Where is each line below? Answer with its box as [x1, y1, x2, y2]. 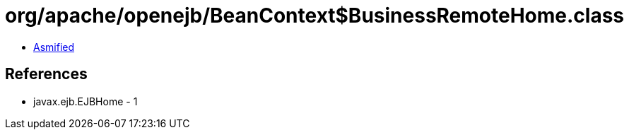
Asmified [33, 40, 75, 53]
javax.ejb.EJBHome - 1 [33, 95, 138, 107]
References [5, 65, 88, 83]
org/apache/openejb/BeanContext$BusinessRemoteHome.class [5, 4, 625, 28]
